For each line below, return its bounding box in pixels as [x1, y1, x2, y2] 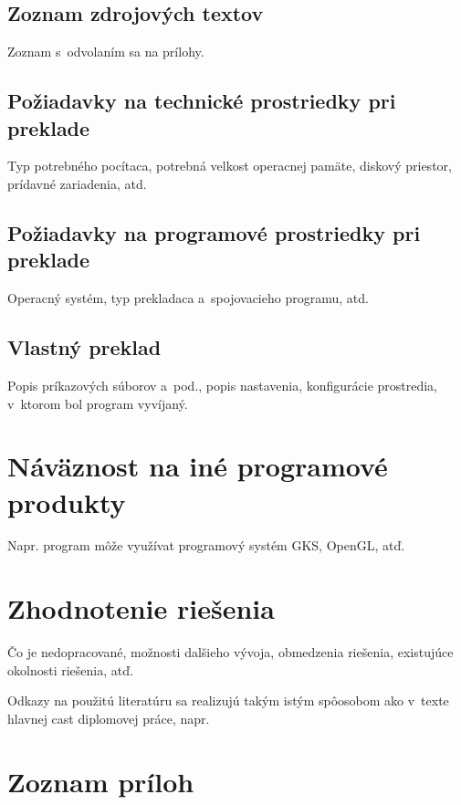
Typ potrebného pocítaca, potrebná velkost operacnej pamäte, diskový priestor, [7, 156, 452, 175]
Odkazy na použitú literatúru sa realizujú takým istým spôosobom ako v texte [7, 691, 449, 710]
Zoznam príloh [7, 762, 194, 800]
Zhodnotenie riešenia [7, 590, 275, 627]
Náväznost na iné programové [7, 447, 388, 485]
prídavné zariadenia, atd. [7, 173, 147, 193]
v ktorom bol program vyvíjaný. [7, 393, 188, 413]
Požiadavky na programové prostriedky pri [7, 218, 421, 246]
